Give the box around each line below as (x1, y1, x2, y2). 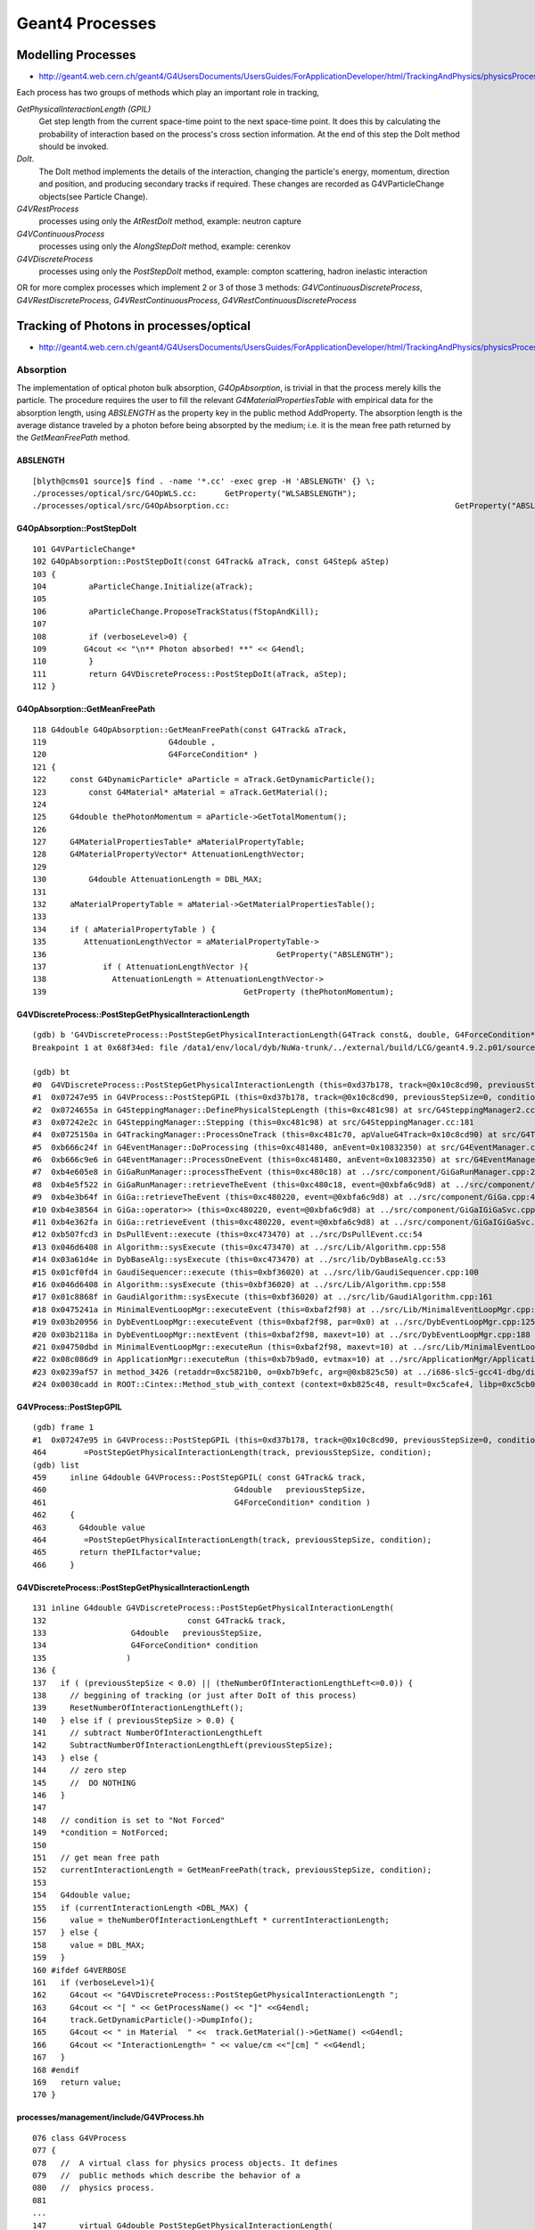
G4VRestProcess (16, 203, 79, 214)
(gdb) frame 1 (32, 1423, 94, 1433)
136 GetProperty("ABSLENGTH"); (32, 949, 395, 959)
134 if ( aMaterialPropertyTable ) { (32, 924, 216, 934)
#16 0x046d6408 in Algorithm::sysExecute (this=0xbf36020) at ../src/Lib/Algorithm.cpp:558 (32, 1279, 446, 1289)
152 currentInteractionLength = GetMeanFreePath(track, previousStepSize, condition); (32, 1865, 432, 1875)
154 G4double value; (32, 1890, 132, 1900)
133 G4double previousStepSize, (32, 1628, 263, 1638)
